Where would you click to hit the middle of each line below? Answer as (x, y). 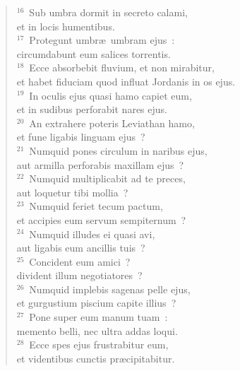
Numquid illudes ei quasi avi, (92, 234)
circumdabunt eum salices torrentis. (94, 53)
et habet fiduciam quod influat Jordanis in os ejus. (126, 81)
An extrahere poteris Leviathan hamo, (112, 123)
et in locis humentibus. (66, 26)
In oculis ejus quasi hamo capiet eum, (110, 95)
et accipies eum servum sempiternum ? (101, 219)
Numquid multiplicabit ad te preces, (107, 178)
